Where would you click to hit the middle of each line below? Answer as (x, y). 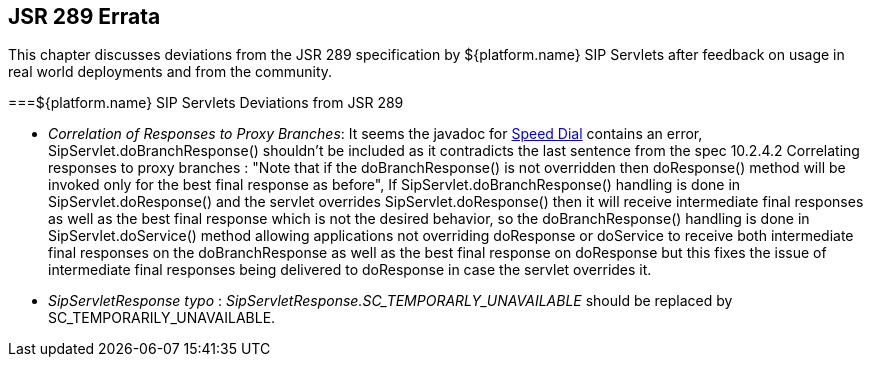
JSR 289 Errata (84, 16)
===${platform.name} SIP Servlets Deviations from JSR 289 (206, 103)
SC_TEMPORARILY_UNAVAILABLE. (162, 318)
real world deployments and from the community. (170, 72)
